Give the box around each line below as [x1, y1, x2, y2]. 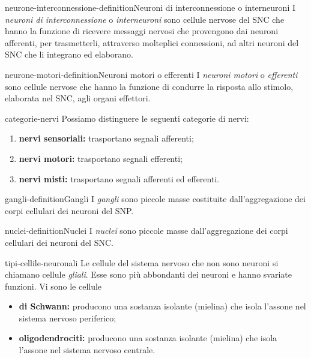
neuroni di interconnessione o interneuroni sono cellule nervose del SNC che [5, 13, 285, 25]
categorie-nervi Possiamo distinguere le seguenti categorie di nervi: [5, 112, 249, 124]
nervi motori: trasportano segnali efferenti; [19, 152, 183, 164]
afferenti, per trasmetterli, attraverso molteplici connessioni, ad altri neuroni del [5, 36, 299, 49]
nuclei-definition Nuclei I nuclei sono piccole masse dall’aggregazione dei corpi [5, 224, 288, 237]
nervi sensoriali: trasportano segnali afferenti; [19, 132, 194, 145]
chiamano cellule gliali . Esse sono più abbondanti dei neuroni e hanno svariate [5, 268, 292, 281]
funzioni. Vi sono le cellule [5, 279, 102, 292]
